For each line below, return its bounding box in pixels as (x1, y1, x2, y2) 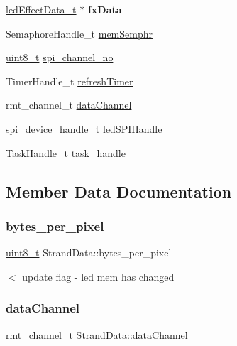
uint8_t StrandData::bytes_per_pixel (6, 245, 172, 260)
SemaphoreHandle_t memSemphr (6, 26, 153, 40)
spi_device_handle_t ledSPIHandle (6, 121, 162, 136)
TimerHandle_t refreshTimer (6, 73, 133, 88)
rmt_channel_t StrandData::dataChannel (6, 327, 188, 342)
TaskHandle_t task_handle (6, 145, 126, 160)
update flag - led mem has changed (22, 269, 175, 283)
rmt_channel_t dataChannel (6, 97, 132, 112)
